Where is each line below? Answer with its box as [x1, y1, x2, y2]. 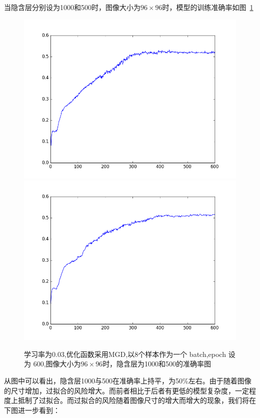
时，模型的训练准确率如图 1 [162, 2, 253, 12]
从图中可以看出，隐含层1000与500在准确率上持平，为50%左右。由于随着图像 [4, 375, 251, 385]
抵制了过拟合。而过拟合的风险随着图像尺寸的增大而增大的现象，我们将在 [17, 395, 256, 405]
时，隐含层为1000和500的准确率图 [102, 358, 211, 369]
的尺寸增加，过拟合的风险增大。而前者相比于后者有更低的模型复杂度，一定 [4, 385, 249, 395]
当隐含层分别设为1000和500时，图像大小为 [4, 2, 140, 12]
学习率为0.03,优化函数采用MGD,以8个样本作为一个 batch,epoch [24, 348, 226, 359]
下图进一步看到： [4, 404, 60, 415]
